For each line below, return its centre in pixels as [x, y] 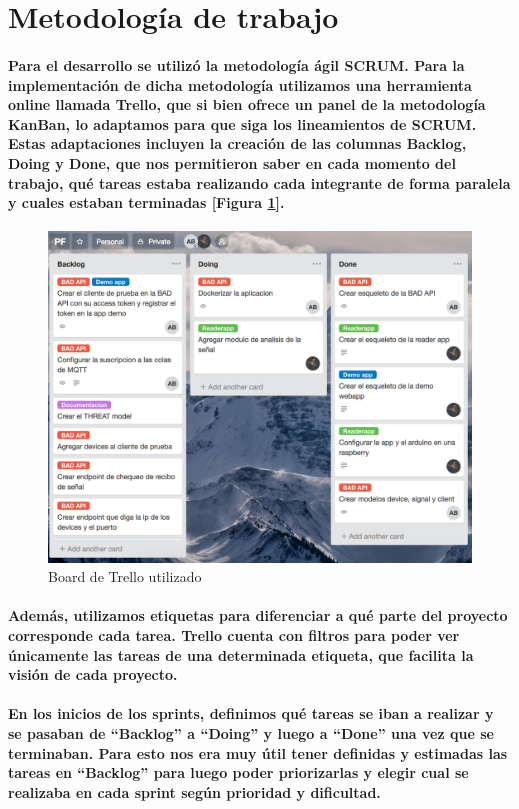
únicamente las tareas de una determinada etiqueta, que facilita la [241, 654]
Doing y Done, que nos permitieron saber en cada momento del [232, 162]
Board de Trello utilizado [125, 576]
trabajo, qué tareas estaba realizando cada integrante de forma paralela [259, 182]
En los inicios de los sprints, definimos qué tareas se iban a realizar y [251, 713]
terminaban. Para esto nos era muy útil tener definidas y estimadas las [258, 752]
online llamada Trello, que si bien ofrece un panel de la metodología [247, 104]
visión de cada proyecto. [93, 674]
